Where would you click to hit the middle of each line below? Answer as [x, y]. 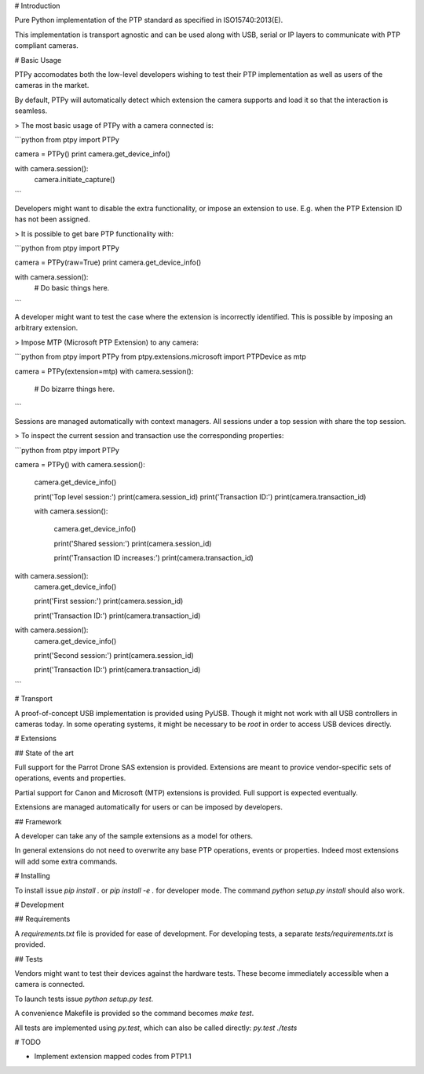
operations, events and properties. [70, 778]
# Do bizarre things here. [75, 389]
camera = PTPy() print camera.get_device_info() [92, 154]
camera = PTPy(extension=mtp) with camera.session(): [104, 371]
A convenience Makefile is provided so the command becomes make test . [134, 1014]
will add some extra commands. [66, 861]
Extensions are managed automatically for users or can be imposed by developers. [148, 807]
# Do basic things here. [72, 288]
